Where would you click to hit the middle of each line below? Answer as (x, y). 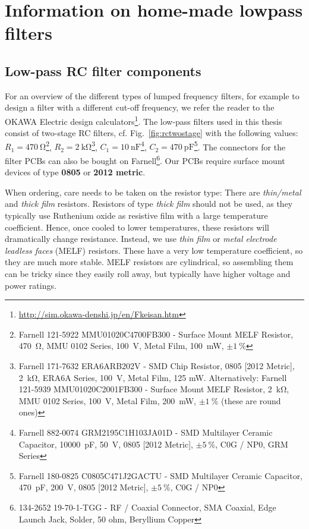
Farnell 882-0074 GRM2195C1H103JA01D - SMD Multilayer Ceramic (146, 432)
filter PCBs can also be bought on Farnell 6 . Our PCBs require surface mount (145, 160)
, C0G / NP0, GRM (252, 444)
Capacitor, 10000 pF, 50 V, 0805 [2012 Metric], (106, 444)
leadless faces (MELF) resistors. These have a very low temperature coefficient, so (154, 250)
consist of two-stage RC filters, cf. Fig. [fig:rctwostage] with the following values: (152, 133)
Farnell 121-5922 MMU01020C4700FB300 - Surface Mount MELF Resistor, (156, 334)
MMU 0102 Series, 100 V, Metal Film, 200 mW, (107, 400)
